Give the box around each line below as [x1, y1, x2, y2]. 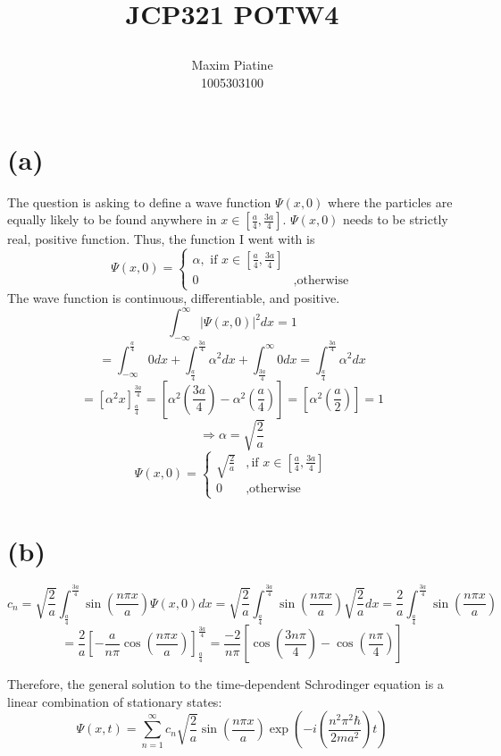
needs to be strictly [343, 210, 448, 229]
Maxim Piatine [191, 55, 273, 74]
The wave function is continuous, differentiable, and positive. [7, 289, 340, 307]
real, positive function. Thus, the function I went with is [7, 230, 315, 248]
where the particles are [328, 192, 453, 211]
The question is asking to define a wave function [7, 192, 271, 211]
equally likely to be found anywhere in [7, 210, 217, 229]
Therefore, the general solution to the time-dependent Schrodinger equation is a [7, 675, 444, 693]
